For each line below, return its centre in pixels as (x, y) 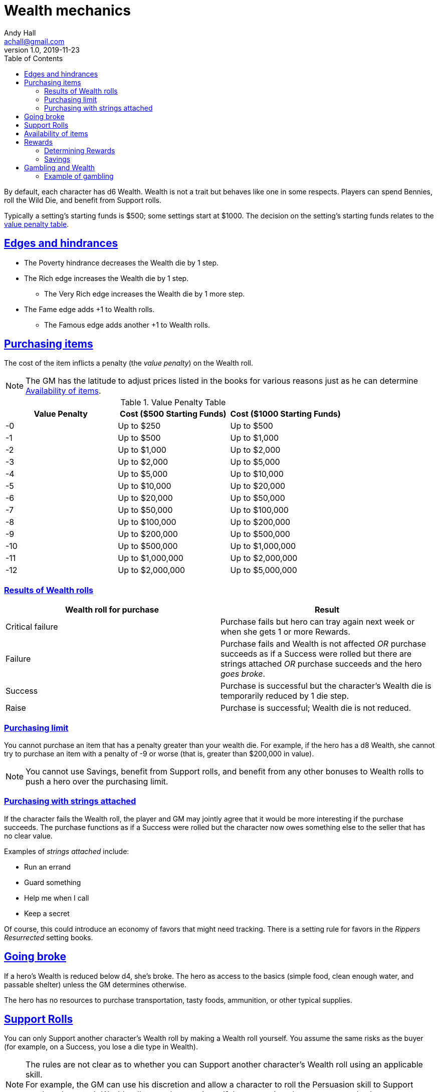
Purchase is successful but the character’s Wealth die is (326, 686)
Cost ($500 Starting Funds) (173, 414)
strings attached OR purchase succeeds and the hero (321, 664)
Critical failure (32, 627)
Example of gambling (79, 176)
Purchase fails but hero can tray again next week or (318, 622)
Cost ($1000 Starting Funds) (285, 414)
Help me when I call (57, 898)
